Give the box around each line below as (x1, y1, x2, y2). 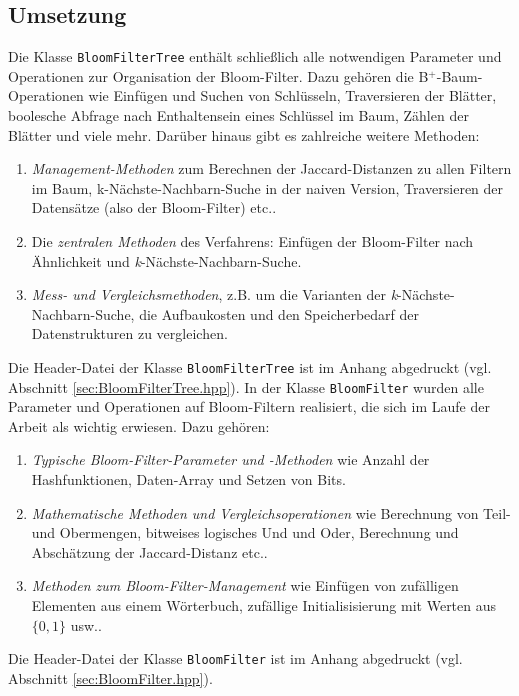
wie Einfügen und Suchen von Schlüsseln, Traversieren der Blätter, (88, 85, 497, 106)
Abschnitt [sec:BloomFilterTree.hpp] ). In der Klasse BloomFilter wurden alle (8, 376, 484, 397)
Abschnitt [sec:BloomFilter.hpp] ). (8, 667, 213, 688)
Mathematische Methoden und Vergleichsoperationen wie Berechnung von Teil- (31, 502, 511, 523)
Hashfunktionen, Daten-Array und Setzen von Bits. (31, 469, 346, 490)
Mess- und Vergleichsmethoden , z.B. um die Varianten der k (31, 284, 398, 305)
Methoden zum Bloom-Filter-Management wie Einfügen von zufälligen (31, 575, 459, 596)
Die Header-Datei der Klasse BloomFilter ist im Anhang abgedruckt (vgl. (8, 648, 463, 669)
